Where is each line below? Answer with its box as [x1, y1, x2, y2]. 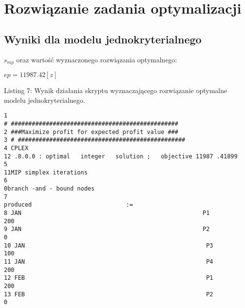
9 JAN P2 [4, 226, 210, 233]
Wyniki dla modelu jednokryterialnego [4, 31, 202, 46]
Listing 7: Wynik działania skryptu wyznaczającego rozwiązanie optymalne [4, 85, 227, 96]
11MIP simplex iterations [4, 169, 88, 176]
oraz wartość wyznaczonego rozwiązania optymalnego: [16, 54, 177, 64]
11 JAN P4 [4, 258, 213, 266]
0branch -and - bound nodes [4, 185, 95, 192]
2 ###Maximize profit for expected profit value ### [4, 128, 178, 135]
